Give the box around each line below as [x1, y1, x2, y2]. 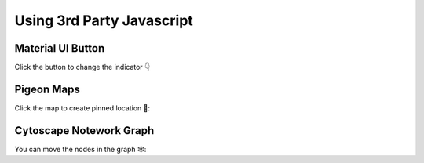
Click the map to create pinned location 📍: [14, 103, 151, 113]
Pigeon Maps [14, 82, 80, 96]
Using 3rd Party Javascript [14, 12, 194, 29]
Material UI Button [14, 42, 105, 55]
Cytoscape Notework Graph [14, 124, 155, 137]
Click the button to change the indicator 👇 [14, 63, 151, 72]
